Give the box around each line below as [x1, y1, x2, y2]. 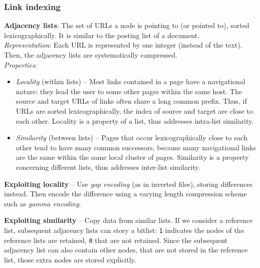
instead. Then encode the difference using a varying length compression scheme [4, 188, 247, 199]
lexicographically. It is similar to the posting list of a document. [4, 30, 200, 40]
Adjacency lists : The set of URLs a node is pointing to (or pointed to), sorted [4, 20, 249, 31]
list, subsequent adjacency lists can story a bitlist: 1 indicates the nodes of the [4, 224, 244, 235]
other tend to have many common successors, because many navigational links [16, 142, 256, 152]
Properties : [4, 59, 37, 70]
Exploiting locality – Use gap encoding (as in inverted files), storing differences [4, 178, 252, 189]
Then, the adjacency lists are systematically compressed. [4, 50, 177, 60]
